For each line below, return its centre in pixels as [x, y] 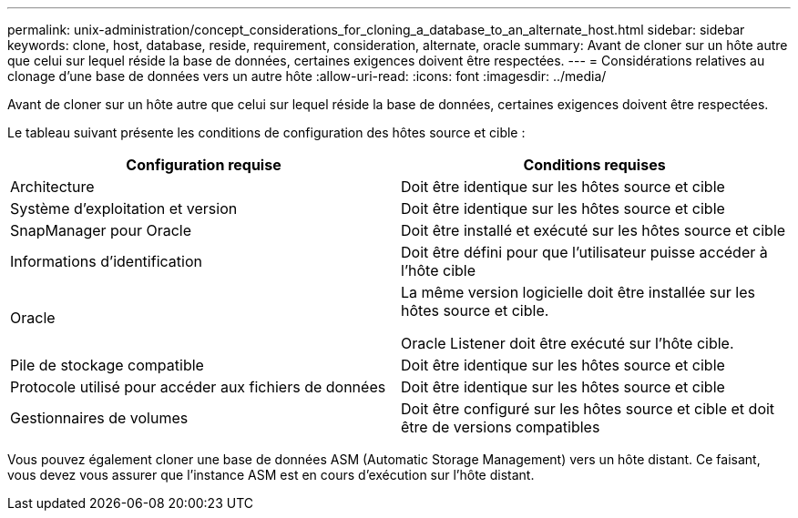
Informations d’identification [106, 261]
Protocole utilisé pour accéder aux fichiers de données [198, 387]
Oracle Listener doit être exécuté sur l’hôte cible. [568, 343]
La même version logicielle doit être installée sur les [578, 292]
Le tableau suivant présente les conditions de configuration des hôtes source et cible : [266, 132]
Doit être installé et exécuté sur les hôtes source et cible [593, 230]
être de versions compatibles [501, 427]
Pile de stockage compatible [107, 365]
